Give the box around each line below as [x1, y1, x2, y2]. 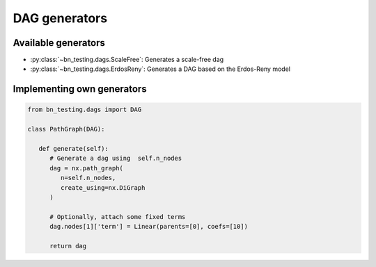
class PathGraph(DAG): [27, 125, 105, 133]
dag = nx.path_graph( [49, 164, 123, 172]
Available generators [13, 37, 106, 49]
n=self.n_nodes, [60, 174, 116, 182]
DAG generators [13, 10, 108, 26]
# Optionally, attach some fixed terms [49, 213, 186, 220]
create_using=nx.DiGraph [60, 184, 146, 191]
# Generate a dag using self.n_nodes [49, 154, 182, 163]
